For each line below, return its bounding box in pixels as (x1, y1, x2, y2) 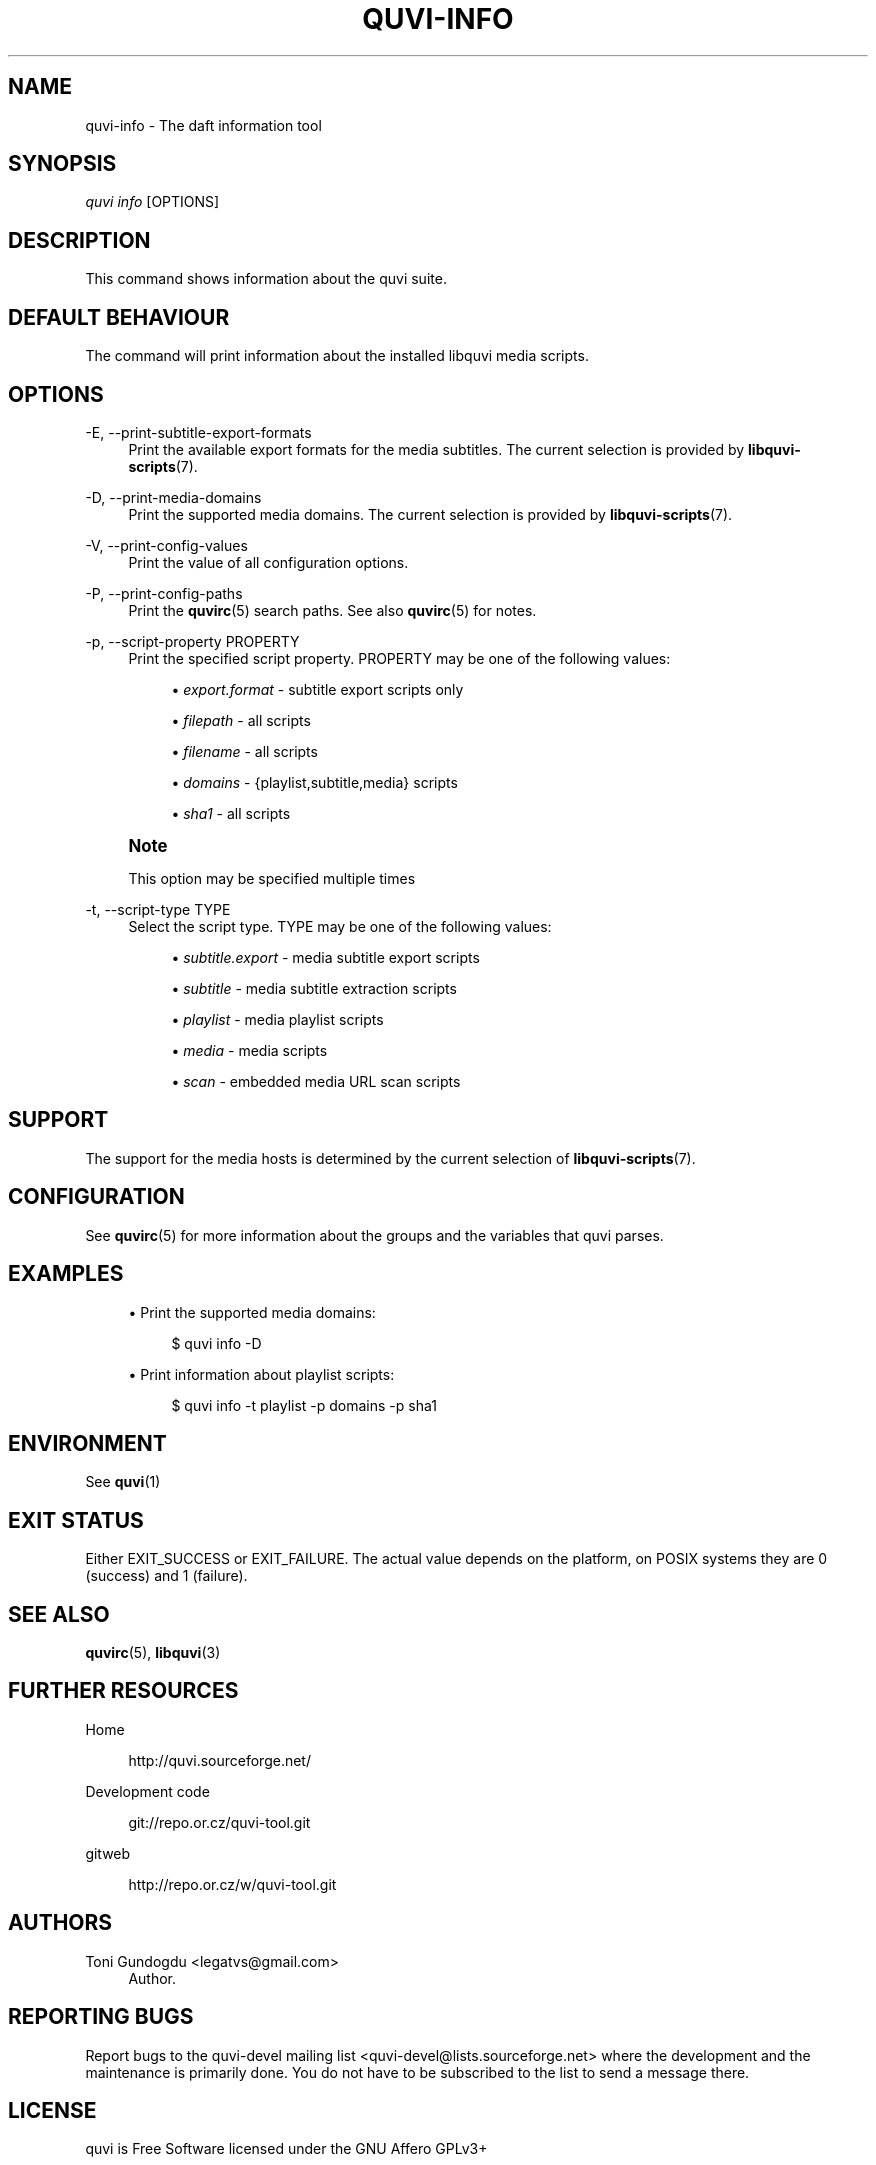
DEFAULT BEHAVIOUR (8, 304, 230, 330)
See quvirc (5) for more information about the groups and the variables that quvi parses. (85, 1226, 664, 1244)
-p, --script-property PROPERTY (85, 632, 300, 650)
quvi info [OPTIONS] (85, 193, 220, 211)
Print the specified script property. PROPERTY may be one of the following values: (128, 649, 671, 667)
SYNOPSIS (8, 151, 117, 177)
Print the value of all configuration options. (128, 553, 409, 571)
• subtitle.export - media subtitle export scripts (171, 948, 480, 966)
